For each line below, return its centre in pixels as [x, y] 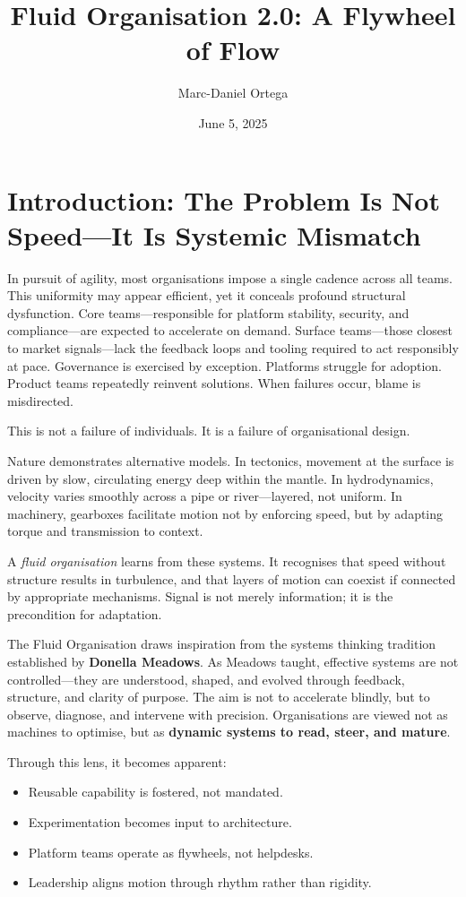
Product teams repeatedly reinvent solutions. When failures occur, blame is [214, 383]
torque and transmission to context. [105, 531]
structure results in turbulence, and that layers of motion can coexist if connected [232, 578]
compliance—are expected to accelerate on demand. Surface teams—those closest [230, 330]
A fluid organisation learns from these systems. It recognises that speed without [227, 561]
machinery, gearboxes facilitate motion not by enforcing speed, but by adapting [225, 513]
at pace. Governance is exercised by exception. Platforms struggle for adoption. [224, 365]
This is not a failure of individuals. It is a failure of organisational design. [209, 431]
